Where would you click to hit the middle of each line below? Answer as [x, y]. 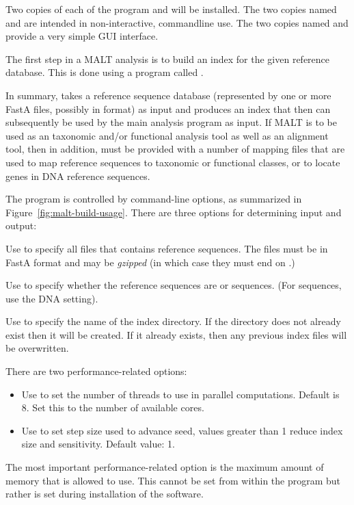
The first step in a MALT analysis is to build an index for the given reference [168, 59]
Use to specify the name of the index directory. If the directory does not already [173, 321]
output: [21, 225]
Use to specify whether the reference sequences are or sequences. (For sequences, [174, 285]
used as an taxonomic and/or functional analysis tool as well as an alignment [167, 135]
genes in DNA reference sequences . [78, 176]
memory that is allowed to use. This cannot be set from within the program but [173, 480]
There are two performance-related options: [96, 371]
